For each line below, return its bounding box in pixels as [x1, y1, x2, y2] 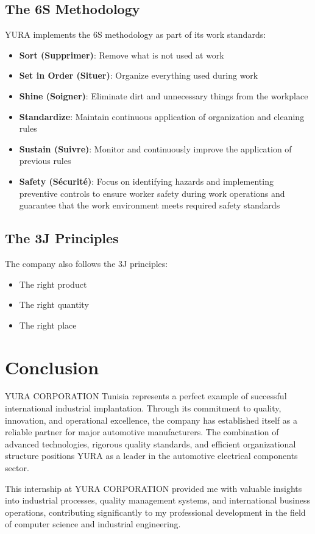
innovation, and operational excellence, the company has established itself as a [5, 413, 297, 426]
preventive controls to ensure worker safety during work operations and [19, 187, 285, 199]
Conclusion [5, 354, 99, 379]
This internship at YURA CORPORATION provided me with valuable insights [5, 482, 302, 494]
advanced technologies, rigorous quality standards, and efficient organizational [5, 437, 296, 450]
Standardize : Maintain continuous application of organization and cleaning [19, 110, 305, 123]
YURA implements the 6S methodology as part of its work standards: [5, 28, 266, 41]
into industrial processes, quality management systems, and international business [5, 494, 311, 507]
